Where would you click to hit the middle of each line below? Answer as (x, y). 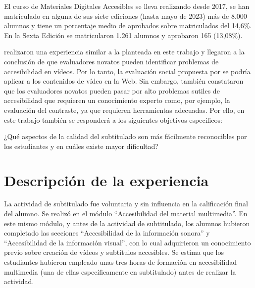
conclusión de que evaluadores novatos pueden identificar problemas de (111, 61)
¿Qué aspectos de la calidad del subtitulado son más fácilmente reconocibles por (126, 136)
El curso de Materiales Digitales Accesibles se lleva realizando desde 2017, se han (127, 6)
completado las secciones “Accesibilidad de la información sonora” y (107, 233)
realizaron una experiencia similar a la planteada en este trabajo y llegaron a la (124, 52)
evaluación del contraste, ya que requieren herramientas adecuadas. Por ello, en (124, 110)
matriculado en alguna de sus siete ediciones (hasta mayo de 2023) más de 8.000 (126, 16)
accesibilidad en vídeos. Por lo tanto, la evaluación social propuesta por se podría (127, 71)
